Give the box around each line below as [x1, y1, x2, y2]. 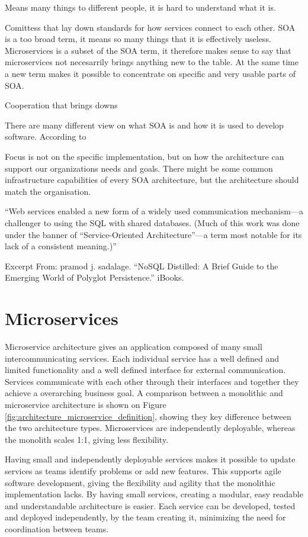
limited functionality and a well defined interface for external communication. [5, 364, 286, 376]
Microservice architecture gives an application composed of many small [5, 340, 262, 352]
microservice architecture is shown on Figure [5, 398, 166, 410]
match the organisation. [5, 185, 91, 197]
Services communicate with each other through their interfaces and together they [5, 375, 299, 387]
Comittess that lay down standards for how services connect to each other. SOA [5, 21, 296, 33]
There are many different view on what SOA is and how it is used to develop [5, 118, 284, 131]
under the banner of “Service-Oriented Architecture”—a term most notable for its [5, 228, 302, 240]
